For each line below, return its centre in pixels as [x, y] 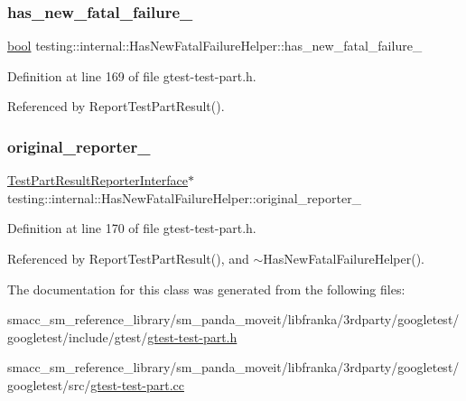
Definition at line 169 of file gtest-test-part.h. [132, 75]
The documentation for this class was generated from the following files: [206, 289]
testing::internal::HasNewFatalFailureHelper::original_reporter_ [185, 197]
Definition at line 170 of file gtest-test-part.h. [132, 228]
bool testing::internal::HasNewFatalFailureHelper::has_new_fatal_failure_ [215, 46]
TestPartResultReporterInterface [98, 180]
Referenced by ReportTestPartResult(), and [128, 258]
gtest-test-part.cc [137, 384]
